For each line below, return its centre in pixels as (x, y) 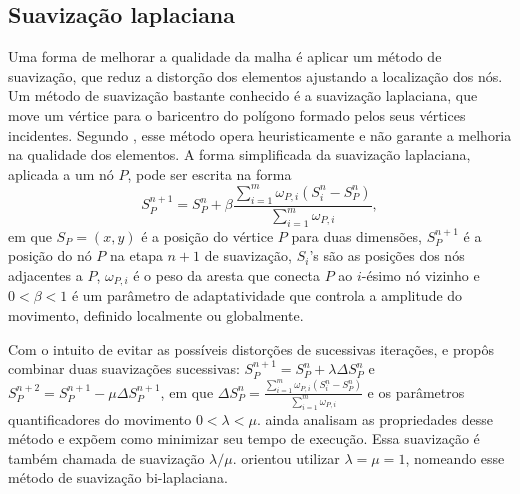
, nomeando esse (455, 457)
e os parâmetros (416, 391)
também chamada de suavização (106, 457)
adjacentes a (45, 275)
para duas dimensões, (356, 235)
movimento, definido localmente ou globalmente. (156, 315)
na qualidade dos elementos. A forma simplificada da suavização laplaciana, (239, 154)
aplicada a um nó (61, 173)
